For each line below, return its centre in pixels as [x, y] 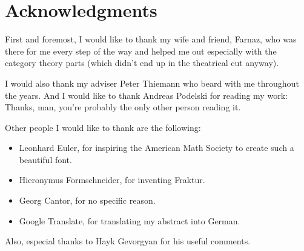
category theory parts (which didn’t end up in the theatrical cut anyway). [142, 63]
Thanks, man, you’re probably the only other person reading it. [123, 107]
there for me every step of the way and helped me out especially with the [141, 51]
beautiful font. [45, 159]
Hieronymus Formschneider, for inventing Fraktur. [112, 180]
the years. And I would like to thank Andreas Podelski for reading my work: [146, 95]
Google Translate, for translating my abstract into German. [130, 220]
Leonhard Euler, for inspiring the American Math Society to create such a [157, 148]
